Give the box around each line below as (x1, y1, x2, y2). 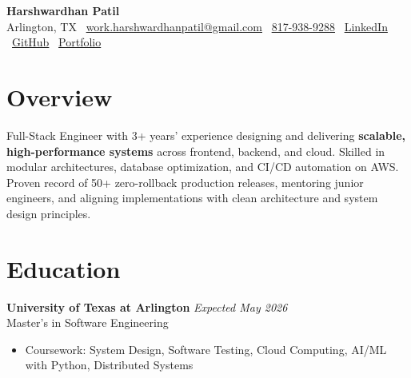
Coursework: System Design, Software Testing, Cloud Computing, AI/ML (25, 340, 387, 357)
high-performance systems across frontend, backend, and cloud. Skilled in (6, 142, 385, 159)
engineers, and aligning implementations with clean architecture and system (6, 189, 378, 206)
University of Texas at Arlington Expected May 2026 (6, 298, 288, 315)
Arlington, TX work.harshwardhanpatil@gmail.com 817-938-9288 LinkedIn (6, 18, 388, 34)
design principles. (6, 205, 91, 221)
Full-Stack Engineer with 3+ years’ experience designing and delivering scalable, (6, 126, 406, 143)
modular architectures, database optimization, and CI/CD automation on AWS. (6, 158, 399, 175)
